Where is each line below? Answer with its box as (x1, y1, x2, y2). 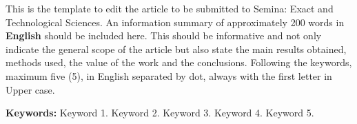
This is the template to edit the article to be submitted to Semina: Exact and (6, 1, 334, 15)
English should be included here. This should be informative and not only (6, 28, 322, 43)
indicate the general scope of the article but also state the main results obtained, (6, 41, 347, 56)
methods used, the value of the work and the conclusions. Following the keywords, (6, 55, 352, 70)
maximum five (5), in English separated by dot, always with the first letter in (6, 68, 332, 83)
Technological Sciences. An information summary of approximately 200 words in (6, 14, 345, 29)
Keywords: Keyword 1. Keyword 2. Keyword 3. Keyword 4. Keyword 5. (6, 105, 314, 120)
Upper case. (6, 82, 55, 96)
